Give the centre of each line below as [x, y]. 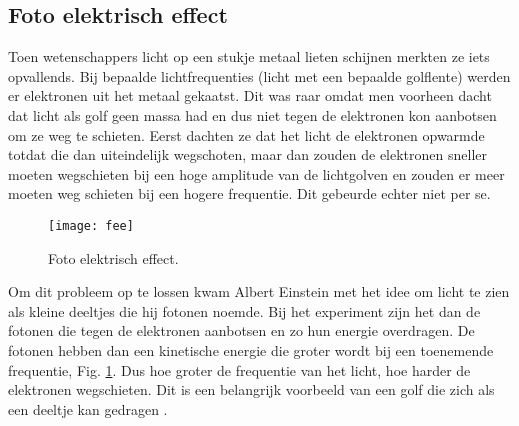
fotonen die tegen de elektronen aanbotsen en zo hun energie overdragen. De [241, 330]
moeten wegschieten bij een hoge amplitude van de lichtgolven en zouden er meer [256, 173]
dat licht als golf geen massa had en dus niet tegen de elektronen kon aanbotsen [252, 114]
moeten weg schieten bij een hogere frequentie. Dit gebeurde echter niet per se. [249, 193]
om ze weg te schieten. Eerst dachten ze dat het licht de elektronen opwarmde [246, 134]
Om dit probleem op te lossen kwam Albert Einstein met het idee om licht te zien [259, 291]
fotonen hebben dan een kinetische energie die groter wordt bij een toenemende [251, 349]
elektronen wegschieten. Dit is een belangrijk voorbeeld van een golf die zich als [251, 389]
